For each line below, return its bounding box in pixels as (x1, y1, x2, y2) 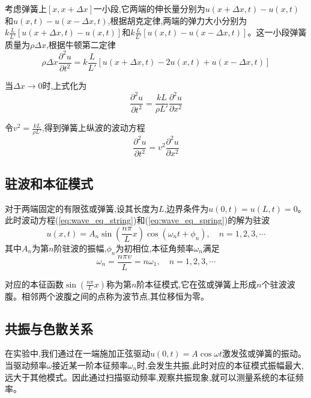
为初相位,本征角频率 (115, 241, 194, 254)
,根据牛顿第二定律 (46, 38, 116, 50)
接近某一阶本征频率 (52, 359, 128, 372)
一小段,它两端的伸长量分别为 (93, 2, 205, 14)
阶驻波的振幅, (53, 241, 107, 254)
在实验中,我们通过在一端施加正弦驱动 (5, 347, 150, 360)
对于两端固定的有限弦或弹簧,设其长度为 (5, 202, 159, 214)
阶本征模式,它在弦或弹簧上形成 (136, 277, 257, 290)
